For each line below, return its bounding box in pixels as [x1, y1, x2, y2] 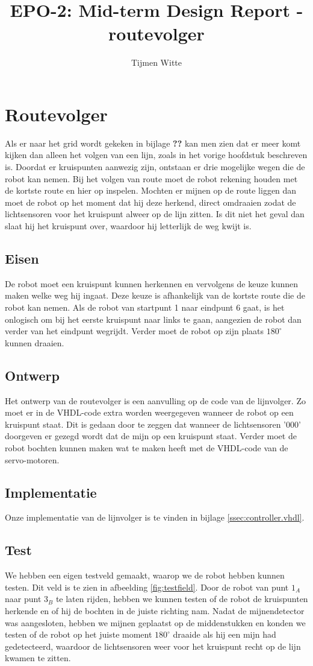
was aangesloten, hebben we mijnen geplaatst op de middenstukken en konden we [5, 616, 306, 629]
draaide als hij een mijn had [173, 628, 276, 641]
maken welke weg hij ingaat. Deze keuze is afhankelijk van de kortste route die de [5, 289, 305, 302]
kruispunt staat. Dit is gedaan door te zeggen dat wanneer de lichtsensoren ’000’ [5, 417, 301, 430]
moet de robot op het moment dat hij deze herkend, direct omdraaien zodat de [5, 195, 296, 208]
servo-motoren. [5, 453, 60, 466]
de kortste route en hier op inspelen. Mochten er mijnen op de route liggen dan [5, 184, 297, 197]
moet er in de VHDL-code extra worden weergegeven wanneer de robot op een [5, 406, 294, 419]
